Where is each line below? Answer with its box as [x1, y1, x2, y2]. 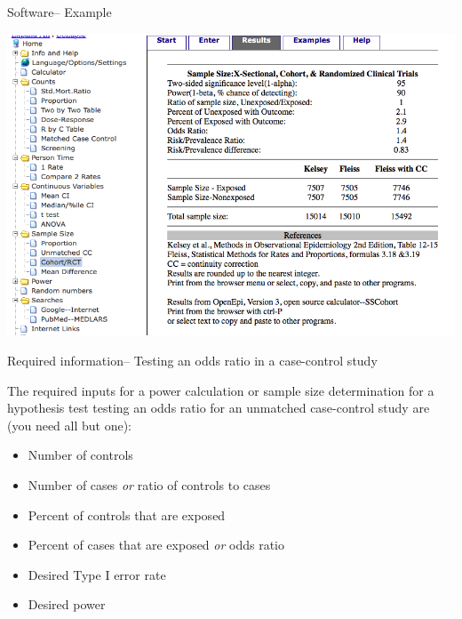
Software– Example [7, 3, 112, 20]
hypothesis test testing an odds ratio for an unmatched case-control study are [7, 398, 430, 417]
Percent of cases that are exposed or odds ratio [28, 535, 285, 554]
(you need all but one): [7, 415, 132, 434]
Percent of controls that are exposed [28, 505, 226, 524]
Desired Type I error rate [28, 565, 166, 583]
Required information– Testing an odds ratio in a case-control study [7, 350, 378, 369]
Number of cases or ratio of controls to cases [28, 475, 271, 494]
